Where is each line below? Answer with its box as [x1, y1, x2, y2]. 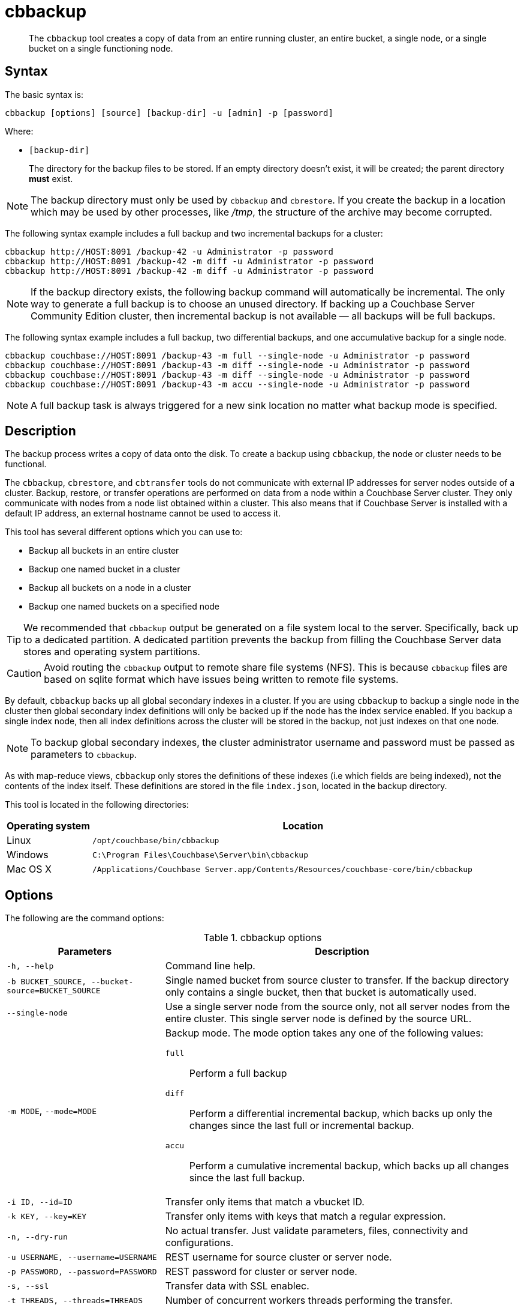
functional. [5, 459, 47, 470]
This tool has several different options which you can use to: [5, 527, 243, 537]
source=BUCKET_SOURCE [7, 986, 101, 996]
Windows [7, 849, 49, 861]
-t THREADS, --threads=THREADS [7, 1295, 143, 1305]
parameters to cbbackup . [31, 748, 137, 761]
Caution [7, 667, 42, 680]
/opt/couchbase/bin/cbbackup [92, 835, 219, 845]
